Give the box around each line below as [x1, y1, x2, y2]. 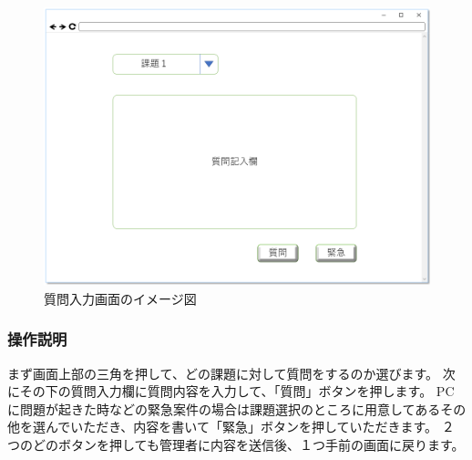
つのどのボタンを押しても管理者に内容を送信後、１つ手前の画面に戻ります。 [7, 435, 465, 455]
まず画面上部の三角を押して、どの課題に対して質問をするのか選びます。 [7, 363, 439, 382]
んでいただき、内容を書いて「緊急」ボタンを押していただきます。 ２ [45, 417, 455, 436]
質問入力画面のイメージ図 [44, 288, 197, 308]
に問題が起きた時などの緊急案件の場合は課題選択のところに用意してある [7, 399, 441, 418]
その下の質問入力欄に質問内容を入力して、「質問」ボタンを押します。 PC [19, 382, 455, 401]
